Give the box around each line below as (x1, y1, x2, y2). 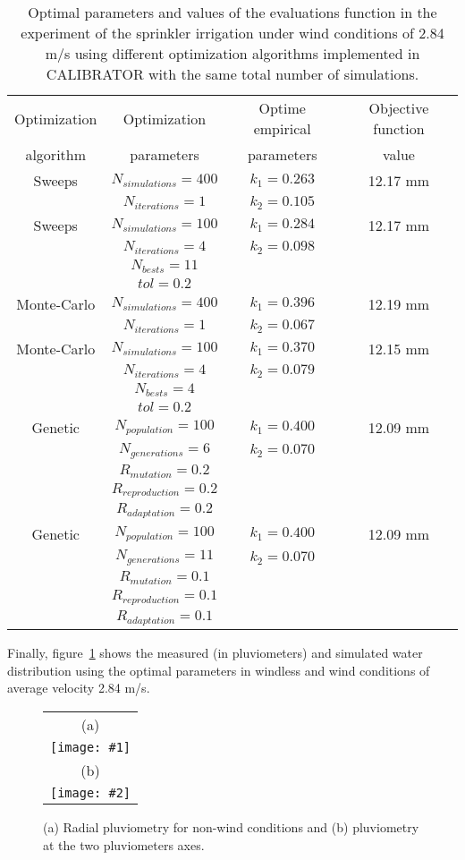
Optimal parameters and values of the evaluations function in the (28, 2, 437, 22)
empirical (253, 118, 311, 139)
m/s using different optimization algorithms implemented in (45, 43, 420, 64)
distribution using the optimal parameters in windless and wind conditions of (7, 660, 430, 679)
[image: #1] (50, 739, 131, 754)
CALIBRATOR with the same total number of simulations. (46, 64, 419, 84)
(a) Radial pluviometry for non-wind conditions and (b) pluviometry (43, 817, 419, 836)
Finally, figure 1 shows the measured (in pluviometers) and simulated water (7, 643, 423, 662)
